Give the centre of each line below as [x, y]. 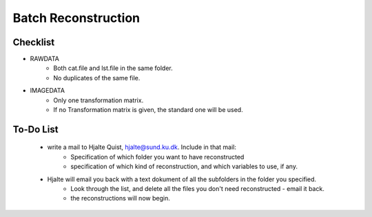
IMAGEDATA [48, 91]
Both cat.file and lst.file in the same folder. [113, 68]
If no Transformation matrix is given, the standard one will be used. [148, 110]
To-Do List [35, 129]
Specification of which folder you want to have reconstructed [157, 157]
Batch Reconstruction [76, 18]
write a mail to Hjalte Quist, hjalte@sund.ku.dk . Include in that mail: [142, 147]
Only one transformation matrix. [99, 100]
